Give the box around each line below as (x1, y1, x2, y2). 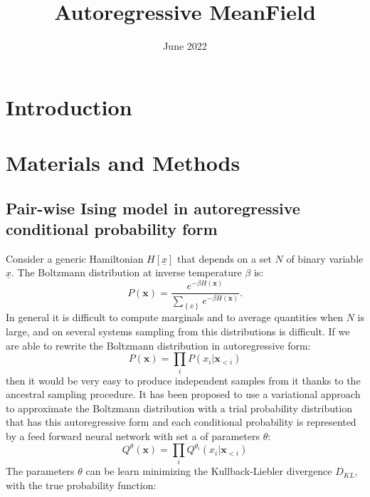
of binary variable (286, 251, 364, 266)
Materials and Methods (6, 148, 240, 177)
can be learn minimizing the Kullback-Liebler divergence (85, 464, 332, 478)
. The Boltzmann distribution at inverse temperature (11, 265, 242, 280)
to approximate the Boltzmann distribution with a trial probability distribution (6, 400, 353, 415)
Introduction (6, 92, 132, 121)
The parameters (6, 464, 75, 478)
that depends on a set (177, 251, 272, 266)
